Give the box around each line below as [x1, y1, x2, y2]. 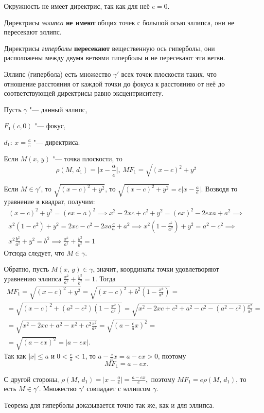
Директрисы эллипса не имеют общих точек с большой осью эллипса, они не [4, 17, 234, 27]
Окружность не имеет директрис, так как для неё [4, 1, 150, 11]
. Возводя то [201, 184, 238, 194]
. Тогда [95, 273, 116, 283]
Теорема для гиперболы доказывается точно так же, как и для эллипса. [4, 399, 214, 410]
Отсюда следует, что [4, 247, 65, 258]
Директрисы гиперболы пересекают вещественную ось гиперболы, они [4, 43, 215, 53]
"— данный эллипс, [29, 104, 88, 114]
